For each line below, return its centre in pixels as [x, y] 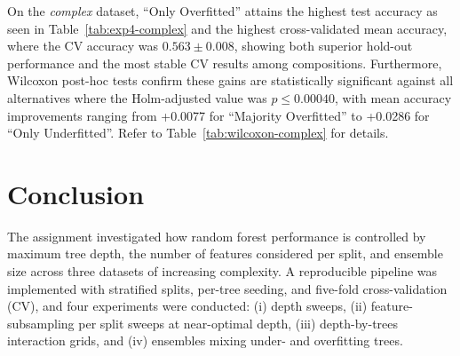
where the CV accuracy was [83, 46]
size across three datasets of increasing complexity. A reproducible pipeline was [222, 271]
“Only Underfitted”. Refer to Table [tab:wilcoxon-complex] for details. [198, 133]
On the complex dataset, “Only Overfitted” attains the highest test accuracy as [222, 11]
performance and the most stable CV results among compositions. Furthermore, [225, 63]
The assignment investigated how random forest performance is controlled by [217, 236]
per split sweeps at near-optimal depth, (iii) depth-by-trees [238, 323]
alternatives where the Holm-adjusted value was [137, 97]
